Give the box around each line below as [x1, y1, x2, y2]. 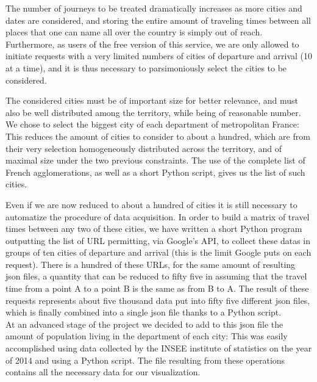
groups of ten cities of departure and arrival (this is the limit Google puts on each [5, 246, 312, 259]
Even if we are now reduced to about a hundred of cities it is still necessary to [5, 198, 297, 211]
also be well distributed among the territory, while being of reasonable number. [5, 106, 301, 118]
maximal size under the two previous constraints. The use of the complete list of [5, 154, 305, 167]
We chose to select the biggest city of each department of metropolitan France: [5, 118, 299, 131]
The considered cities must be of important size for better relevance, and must [5, 94, 299, 107]
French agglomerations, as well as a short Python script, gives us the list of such [5, 165, 305, 178]
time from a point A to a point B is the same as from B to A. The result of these [5, 282, 309, 295]
